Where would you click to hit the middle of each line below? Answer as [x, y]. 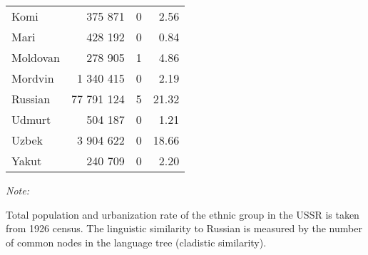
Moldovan [36, 57]
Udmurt [31, 119]
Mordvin [33, 78]
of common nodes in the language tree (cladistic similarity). [136, 242]
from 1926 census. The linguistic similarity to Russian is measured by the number [184, 228]
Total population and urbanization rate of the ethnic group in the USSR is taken [183, 214]
